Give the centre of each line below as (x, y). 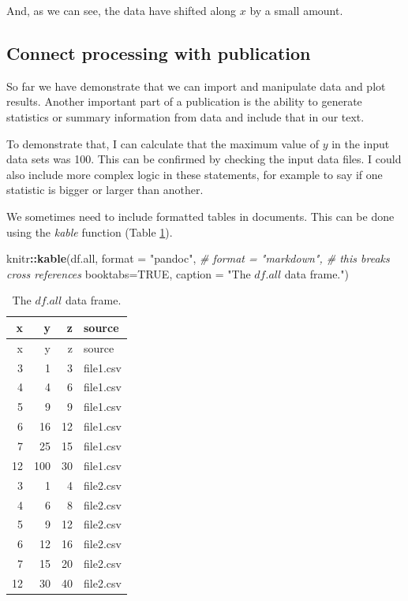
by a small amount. (296, 10)
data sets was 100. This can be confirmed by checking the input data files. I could (204, 159)
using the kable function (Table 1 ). (90, 231)
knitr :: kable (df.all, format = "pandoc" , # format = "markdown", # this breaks (198, 258)
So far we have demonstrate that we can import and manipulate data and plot (196, 86)
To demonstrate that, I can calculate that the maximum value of (163, 143)
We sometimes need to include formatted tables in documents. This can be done (200, 216)
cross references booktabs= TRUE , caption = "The (129, 273)
